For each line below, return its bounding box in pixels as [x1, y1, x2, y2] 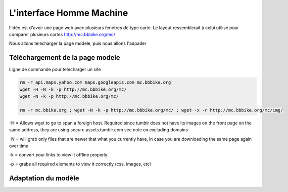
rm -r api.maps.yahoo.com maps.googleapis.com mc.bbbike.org [19, 79, 171, 85]
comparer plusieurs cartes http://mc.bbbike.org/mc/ [9, 31, 116, 37]
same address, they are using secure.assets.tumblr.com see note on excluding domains [9, 127, 188, 133]
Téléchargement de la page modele [9, 53, 120, 62]
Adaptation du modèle [9, 174, 79, 182]
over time [9, 143, 29, 149]
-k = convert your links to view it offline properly [9, 152, 108, 158]
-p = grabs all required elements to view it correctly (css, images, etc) [9, 161, 151, 167]
